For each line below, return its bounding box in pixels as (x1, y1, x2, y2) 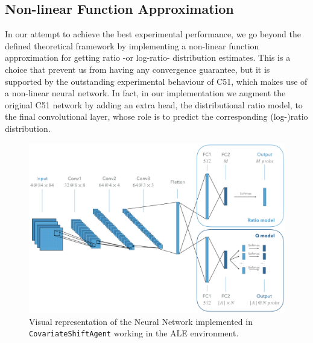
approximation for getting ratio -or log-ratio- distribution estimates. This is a (5, 51, 291, 64)
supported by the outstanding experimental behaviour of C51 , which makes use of (5, 75, 308, 87)
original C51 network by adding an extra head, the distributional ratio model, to (5, 98, 303, 111)
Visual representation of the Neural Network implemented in (29, 315, 253, 327)
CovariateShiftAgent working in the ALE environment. (29, 327, 239, 339)
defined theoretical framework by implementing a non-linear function (5, 39, 259, 52)
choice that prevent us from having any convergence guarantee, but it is (5, 63, 270, 75)
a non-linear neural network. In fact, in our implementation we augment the (5, 87, 286, 99)
